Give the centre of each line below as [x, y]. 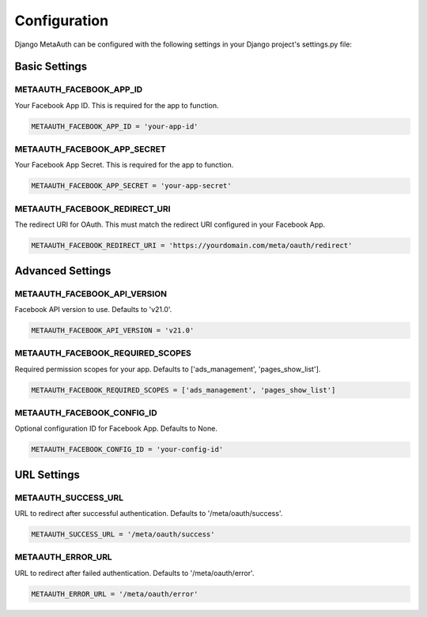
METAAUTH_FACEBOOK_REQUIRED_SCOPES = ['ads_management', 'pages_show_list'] [183, 390]
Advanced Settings [63, 271]
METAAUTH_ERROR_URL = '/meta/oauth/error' [115, 594]
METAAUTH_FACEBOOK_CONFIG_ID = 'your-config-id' [127, 450]
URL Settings [47, 474]
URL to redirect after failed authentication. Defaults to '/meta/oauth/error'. [134, 573]
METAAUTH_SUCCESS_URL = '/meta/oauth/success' [123, 534]
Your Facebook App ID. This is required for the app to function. [117, 105]
